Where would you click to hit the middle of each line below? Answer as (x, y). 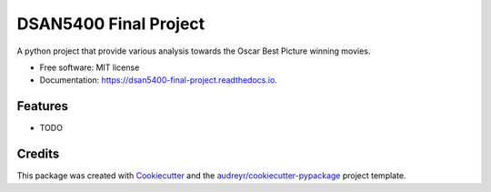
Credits (38, 154)
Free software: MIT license (90, 67)
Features (42, 106)
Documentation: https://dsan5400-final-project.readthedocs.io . (158, 80)
